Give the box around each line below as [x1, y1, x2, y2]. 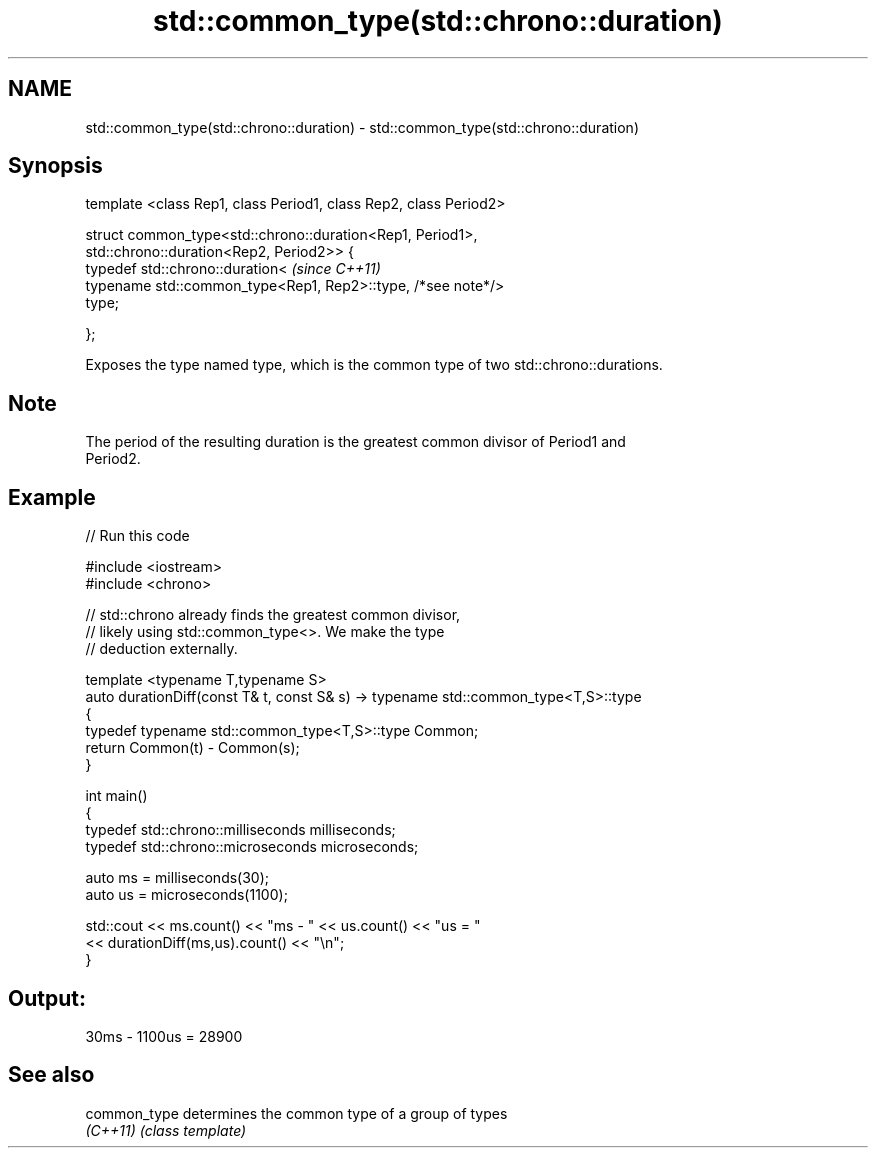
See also [8, 1062, 95, 1088]
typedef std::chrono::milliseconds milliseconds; [85, 821, 396, 839]
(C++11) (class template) [85, 1121, 247, 1139]
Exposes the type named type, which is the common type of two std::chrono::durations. [85, 356, 663, 374]
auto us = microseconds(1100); [85, 886, 288, 904]
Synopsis [8, 153, 103, 179]
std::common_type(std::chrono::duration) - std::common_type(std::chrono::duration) [85, 118, 639, 136]
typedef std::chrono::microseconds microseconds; [85, 838, 419, 856]
